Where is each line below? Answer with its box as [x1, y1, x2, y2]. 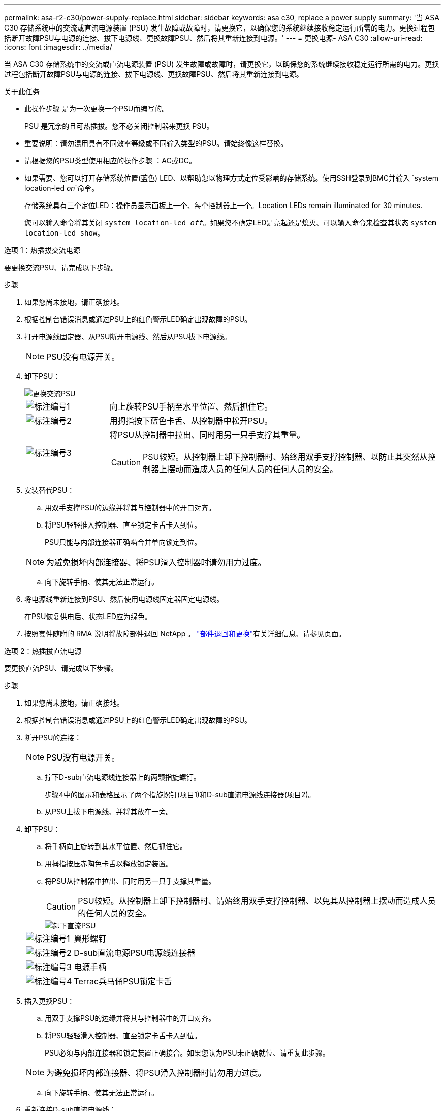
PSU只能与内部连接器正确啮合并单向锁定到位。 [45, 538, 202, 546]
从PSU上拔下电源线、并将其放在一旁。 [45, 807, 173, 816]
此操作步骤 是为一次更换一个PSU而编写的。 [24, 104, 169, 113]
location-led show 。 [24, 228, 105, 237]
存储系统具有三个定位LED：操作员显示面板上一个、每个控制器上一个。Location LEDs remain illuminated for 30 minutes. [24, 201, 423, 210]
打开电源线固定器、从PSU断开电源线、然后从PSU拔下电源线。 [24, 332, 231, 341]
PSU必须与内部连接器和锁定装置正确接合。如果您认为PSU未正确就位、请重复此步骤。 [45, 1048, 330, 1057]
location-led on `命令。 [24, 184, 99, 192]
